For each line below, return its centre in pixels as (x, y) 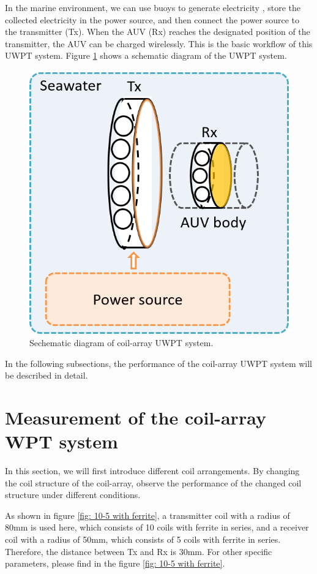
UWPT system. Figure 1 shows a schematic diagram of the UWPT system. (146, 55)
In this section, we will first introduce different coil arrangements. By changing (152, 471)
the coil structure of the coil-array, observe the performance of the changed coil (153, 482)
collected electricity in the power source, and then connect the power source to (152, 19)
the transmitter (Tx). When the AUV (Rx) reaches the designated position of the (158, 32)
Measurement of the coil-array (136, 417)
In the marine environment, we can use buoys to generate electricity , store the (153, 7)
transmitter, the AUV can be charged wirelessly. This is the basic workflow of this (159, 43)
